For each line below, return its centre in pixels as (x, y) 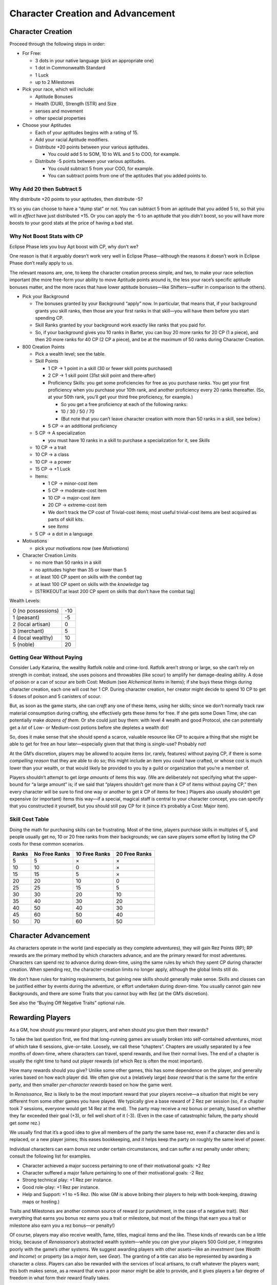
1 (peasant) (26, 617)
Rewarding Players (40, 1017)
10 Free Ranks (93, 854)
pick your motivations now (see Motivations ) (82, 548)
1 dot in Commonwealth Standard (70, 68)
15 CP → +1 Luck (53, 469)
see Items (58, 526)
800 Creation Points (44, 346)
